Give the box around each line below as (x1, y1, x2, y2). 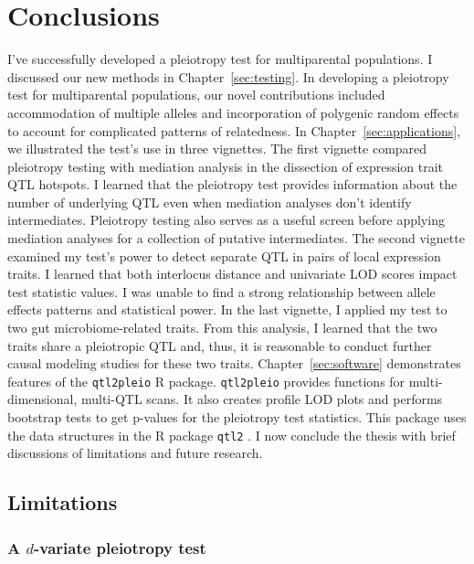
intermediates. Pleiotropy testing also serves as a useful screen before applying (7, 210, 445, 229)
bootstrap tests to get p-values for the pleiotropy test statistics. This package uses (7, 408, 467, 427)
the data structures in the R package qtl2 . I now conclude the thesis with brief (7, 425, 456, 444)
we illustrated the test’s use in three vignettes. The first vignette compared (7, 139, 427, 158)
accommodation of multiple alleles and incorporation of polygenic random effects (7, 102, 459, 122)
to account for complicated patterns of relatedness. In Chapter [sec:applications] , (7, 121, 461, 140)
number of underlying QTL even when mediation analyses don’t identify (7, 192, 412, 211)
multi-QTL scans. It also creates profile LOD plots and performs (80, 389, 443, 409)
